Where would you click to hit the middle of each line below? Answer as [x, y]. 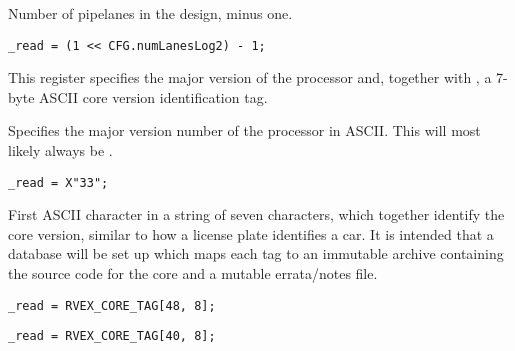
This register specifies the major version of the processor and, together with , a [250, 77]
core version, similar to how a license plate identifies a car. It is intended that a [251, 233]
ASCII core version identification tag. [153, 96]
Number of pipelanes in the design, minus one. [150, 13]
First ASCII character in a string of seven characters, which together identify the [256, 214]
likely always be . [60, 150]
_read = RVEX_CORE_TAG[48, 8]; [112, 305]
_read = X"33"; [58, 182]
